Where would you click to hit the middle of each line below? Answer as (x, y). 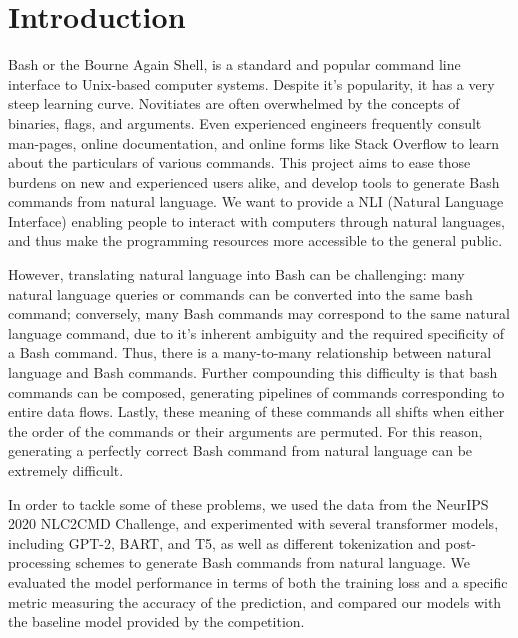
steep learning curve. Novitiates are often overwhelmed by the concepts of (234, 103)
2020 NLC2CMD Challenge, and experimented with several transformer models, (253, 523)
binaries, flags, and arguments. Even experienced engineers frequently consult (245, 122)
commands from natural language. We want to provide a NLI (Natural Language (256, 201)
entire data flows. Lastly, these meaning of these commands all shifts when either (256, 411)
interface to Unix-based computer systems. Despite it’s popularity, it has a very (251, 83)
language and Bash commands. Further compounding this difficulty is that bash (253, 372)
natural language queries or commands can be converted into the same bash (240, 293)
